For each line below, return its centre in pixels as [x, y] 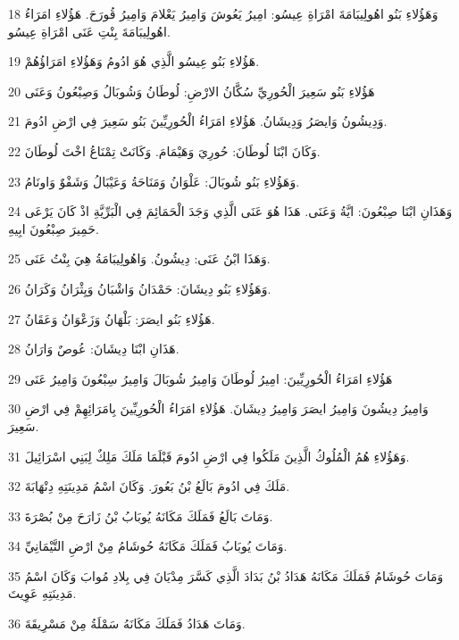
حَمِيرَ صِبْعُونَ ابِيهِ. [54, 228]
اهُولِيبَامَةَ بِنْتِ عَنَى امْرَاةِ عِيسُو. [89, 31]
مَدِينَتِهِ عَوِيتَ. [42, 593]
